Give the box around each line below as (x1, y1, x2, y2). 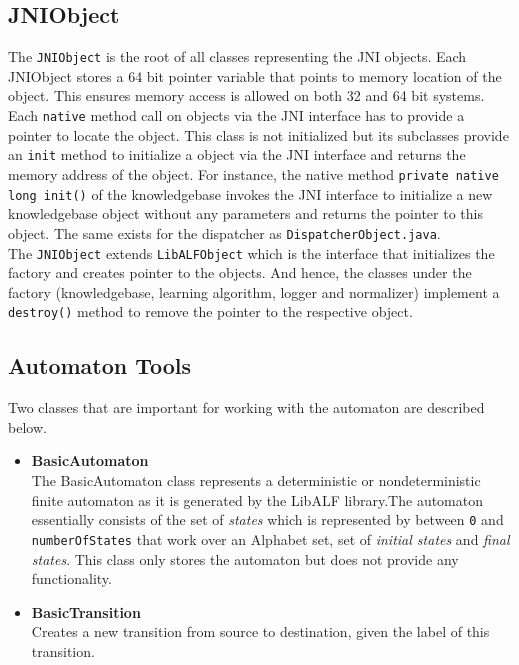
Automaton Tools (8, 350, 192, 381)
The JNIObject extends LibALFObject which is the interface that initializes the (8, 242, 495, 263)
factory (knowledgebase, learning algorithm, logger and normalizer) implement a (8, 281, 500, 302)
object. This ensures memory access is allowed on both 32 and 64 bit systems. (8, 85, 485, 106)
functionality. (31, 568, 112, 589)
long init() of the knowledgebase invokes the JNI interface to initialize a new (8, 183, 493, 204)
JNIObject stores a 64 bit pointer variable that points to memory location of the (8, 65, 502, 86)
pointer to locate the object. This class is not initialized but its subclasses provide (8, 124, 509, 145)
